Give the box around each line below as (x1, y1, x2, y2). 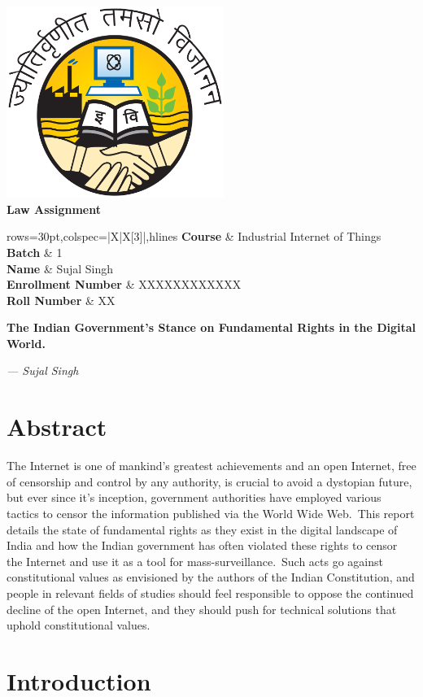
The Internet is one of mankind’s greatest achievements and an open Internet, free (7, 457, 416, 474)
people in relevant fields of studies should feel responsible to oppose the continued (7, 584, 414, 601)
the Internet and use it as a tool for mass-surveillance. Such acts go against (7, 552, 384, 569)
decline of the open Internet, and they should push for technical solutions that (7, 600, 397, 617)
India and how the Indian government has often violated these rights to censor (7, 537, 398, 554)
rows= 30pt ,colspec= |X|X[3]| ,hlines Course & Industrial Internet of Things (7, 228, 382, 245)
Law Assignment (7, 200, 101, 217)
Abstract (7, 410, 107, 443)
